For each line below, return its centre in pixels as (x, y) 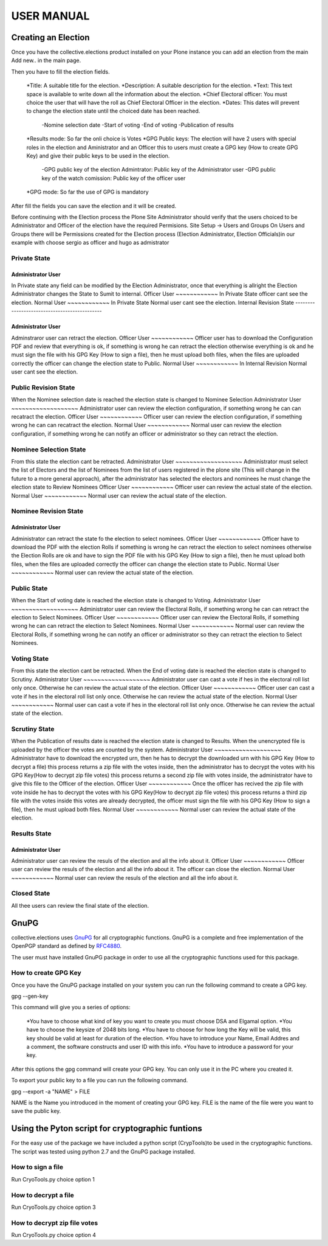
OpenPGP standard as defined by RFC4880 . (67, 946)
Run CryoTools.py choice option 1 (53, 1179)
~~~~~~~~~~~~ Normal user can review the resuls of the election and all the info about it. (125, 878)
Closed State (31, 893)
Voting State (30, 658)
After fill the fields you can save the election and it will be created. (94, 206)
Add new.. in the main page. (46, 60)
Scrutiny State (33, 729)
